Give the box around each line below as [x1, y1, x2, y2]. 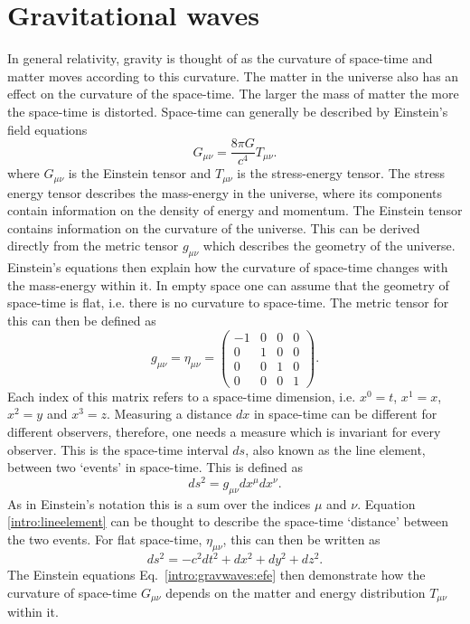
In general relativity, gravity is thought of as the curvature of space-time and [7, 49, 433, 68]
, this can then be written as [222, 529, 381, 548]
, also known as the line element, [245, 440, 426, 459]
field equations [7, 119, 88, 138]
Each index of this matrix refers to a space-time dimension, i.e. [7, 386, 356, 405]
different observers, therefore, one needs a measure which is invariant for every [7, 421, 441, 440]
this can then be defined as [7, 310, 156, 329]
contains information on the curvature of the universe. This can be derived [7, 218, 420, 237]
